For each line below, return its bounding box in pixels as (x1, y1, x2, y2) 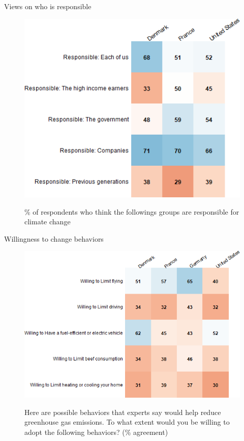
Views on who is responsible (4, 1, 91, 11)
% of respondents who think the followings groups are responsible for (24, 206, 239, 217)
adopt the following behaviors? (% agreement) (24, 426, 168, 437)
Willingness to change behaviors (4, 233, 104, 244)
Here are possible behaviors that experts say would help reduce (24, 406, 221, 417)
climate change (24, 216, 71, 227)
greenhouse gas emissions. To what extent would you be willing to (24, 417, 230, 427)
